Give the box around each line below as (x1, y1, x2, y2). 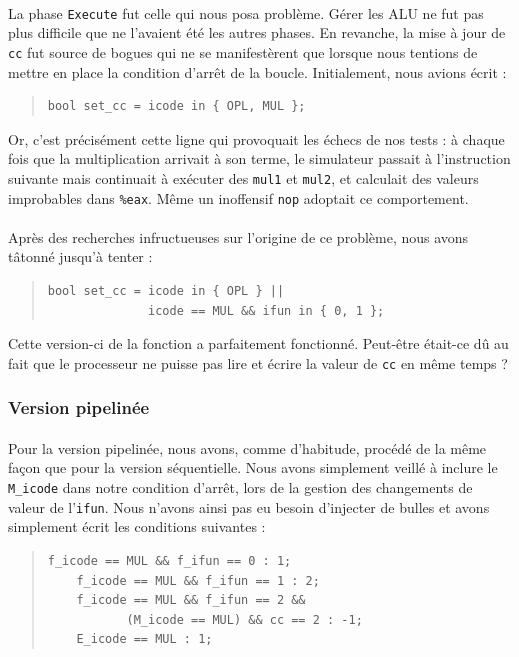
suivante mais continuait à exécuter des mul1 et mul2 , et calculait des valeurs (8, 167, 479, 188)
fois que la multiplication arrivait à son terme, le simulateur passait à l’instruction (8, 148, 511, 169)
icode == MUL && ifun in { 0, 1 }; (148, 303, 385, 318)
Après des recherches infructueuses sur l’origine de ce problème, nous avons (8, 226, 469, 247)
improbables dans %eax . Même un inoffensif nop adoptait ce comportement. (8, 187, 469, 208)
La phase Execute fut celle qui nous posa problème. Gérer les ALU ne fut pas (8, 2, 484, 23)
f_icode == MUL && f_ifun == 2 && (76, 593, 306, 608)
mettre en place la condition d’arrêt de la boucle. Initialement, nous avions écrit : (8, 61, 507, 82)
